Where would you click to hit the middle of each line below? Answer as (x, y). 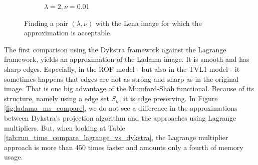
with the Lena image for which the (149, 23)
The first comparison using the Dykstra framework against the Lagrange (115, 49)
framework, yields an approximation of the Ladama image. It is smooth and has (127, 59)
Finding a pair (46, 23)
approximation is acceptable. (68, 33)
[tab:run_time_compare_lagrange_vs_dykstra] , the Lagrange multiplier (116, 137)
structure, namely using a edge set (57, 98)
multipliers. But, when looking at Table (65, 127)
